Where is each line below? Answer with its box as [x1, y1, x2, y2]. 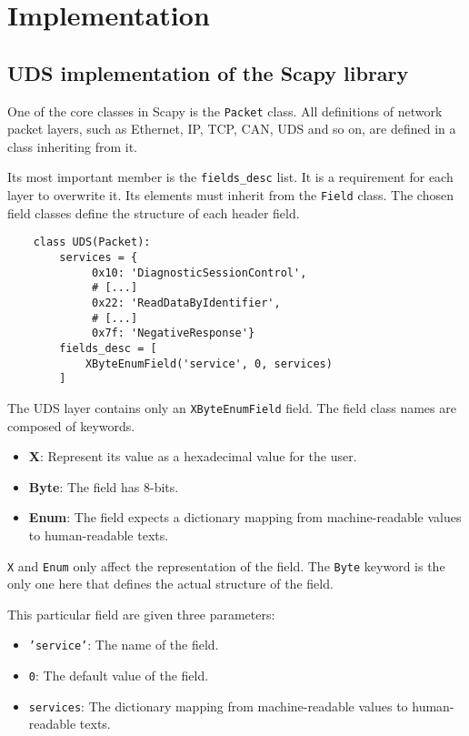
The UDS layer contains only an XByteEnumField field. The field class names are [7, 398, 456, 417]
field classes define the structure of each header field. [7, 203, 300, 222]
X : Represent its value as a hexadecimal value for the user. [28, 447, 357, 466]
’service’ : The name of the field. [28, 635, 219, 654]
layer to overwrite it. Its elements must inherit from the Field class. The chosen [7, 186, 454, 205]
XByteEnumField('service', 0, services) [85, 357, 333, 370]
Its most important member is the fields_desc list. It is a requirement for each [7, 167, 454, 187]
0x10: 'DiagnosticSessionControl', [92, 266, 307, 279]
